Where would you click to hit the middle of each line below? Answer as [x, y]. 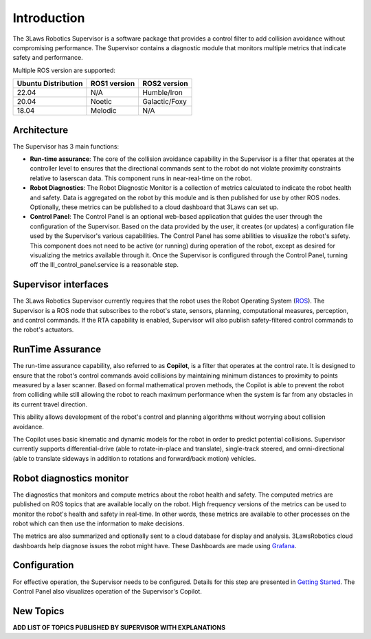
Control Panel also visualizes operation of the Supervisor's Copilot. [107, 591]
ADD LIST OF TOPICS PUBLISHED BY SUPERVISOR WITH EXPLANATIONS [119, 627]
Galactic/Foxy [165, 102]
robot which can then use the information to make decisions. [99, 523]
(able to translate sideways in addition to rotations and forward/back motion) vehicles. [134, 458]
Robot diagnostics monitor [71, 478]
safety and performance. [48, 58]
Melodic [103, 111]
